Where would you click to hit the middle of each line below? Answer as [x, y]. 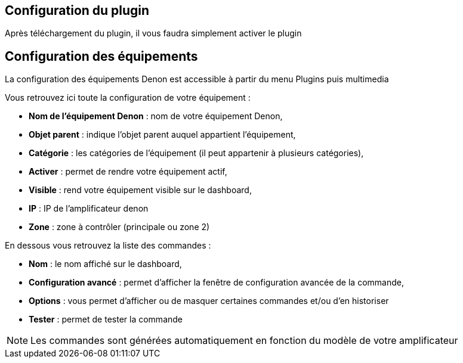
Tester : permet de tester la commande [106, 319]
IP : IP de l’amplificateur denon [89, 209]
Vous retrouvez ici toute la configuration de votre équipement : [128, 98]
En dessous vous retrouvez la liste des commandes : [108, 246]
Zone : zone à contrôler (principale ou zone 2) [119, 227]
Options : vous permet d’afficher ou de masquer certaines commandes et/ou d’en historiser [209, 301]
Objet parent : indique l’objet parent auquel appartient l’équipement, [162, 135]
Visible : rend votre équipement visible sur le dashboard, [140, 190]
